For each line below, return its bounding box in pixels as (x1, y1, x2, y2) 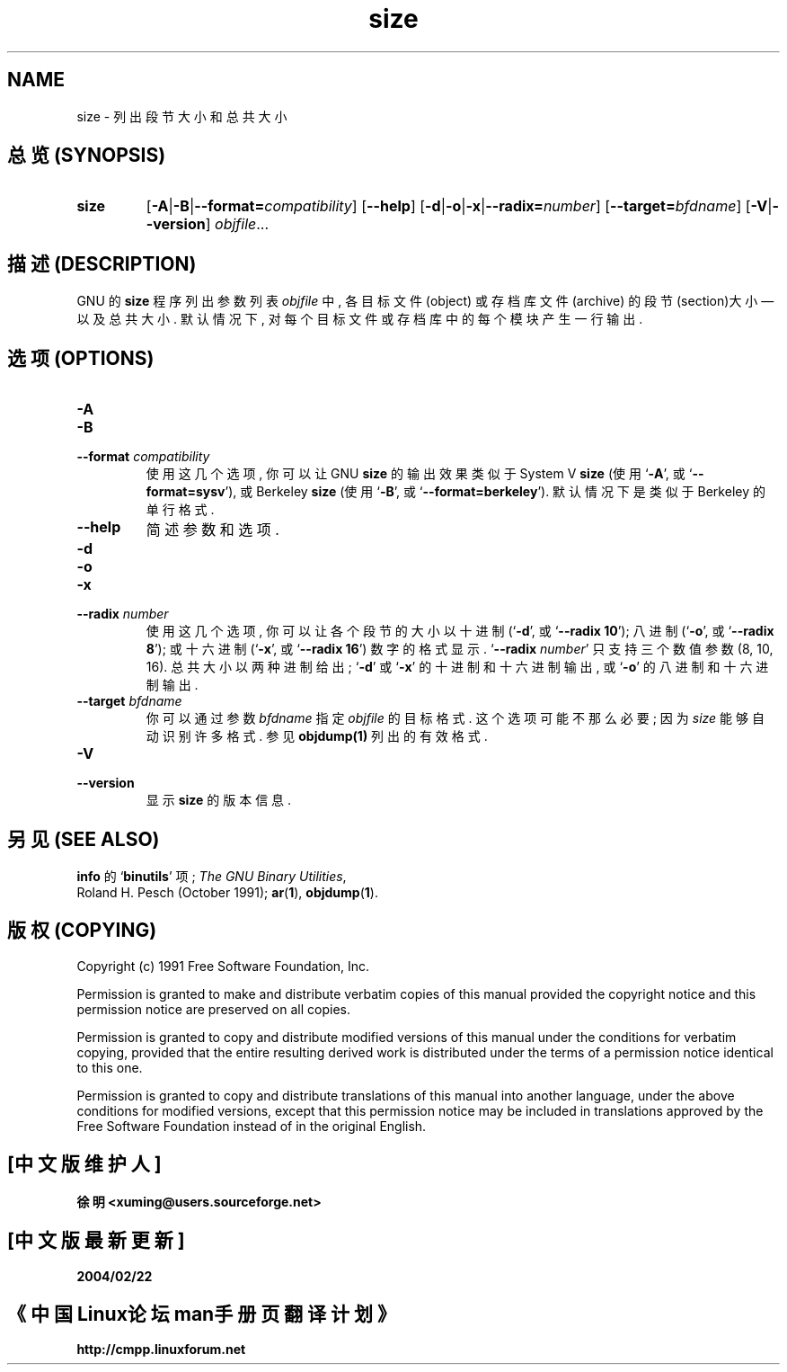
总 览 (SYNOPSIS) (7, 144, 166, 167)
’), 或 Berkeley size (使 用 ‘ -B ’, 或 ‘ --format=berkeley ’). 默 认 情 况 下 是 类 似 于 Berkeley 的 (225, 484, 765, 500)
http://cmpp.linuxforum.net (76, 1341, 246, 1358)
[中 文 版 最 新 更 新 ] (7, 1229, 185, 1252)
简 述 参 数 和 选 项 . (146, 521, 279, 539)
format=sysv (146, 484, 225, 500)
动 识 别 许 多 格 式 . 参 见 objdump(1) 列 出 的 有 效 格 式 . (146, 728, 488, 744)
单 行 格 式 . (146, 502, 215, 518)
